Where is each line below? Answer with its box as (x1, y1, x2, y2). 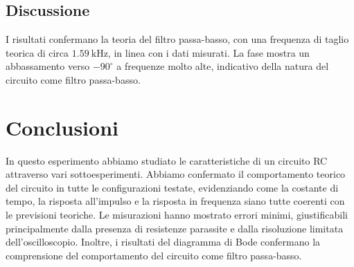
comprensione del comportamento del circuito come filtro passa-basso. (6, 248, 302, 262)
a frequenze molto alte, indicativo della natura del (116, 59, 329, 73)
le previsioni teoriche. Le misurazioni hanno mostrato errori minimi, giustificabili (6, 208, 348, 222)
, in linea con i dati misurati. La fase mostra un (107, 45, 310, 59)
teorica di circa (6, 45, 69, 59)
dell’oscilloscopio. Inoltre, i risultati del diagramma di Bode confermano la (6, 234, 321, 249)
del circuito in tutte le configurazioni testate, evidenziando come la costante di (6, 180, 339, 194)
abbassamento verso (6, 59, 90, 73)
